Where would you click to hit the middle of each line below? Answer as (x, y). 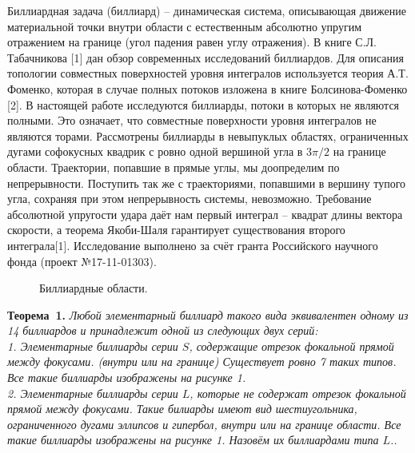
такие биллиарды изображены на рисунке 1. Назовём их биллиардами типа (193, 440)
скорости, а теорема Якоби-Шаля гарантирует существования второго (176, 230)
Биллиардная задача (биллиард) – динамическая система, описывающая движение (207, 10)
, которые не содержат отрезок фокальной (298, 393)
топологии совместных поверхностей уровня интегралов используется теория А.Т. (208, 73)
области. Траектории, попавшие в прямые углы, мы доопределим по (174, 167)
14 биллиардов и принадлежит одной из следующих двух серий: (163, 330)
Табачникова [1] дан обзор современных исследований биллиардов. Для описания (206, 57)
